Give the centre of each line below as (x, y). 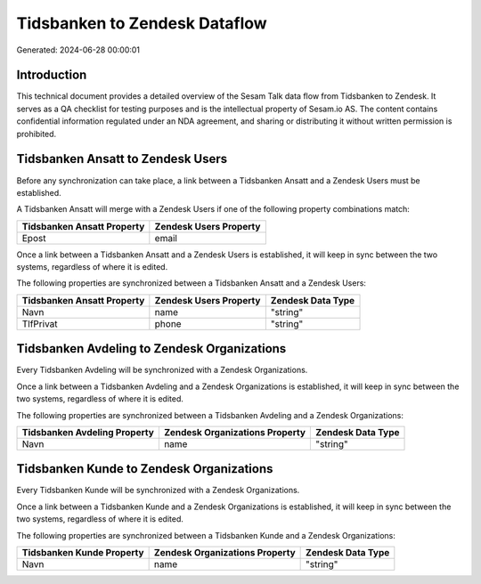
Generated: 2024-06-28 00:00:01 (78, 50)
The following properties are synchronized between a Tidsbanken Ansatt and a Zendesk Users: (192, 283)
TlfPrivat (40, 323)
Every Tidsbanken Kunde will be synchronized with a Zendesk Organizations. (158, 491)
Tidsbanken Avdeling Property (88, 432)
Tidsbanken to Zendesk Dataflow (142, 23)
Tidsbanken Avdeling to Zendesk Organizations (151, 349)
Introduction (52, 75)
